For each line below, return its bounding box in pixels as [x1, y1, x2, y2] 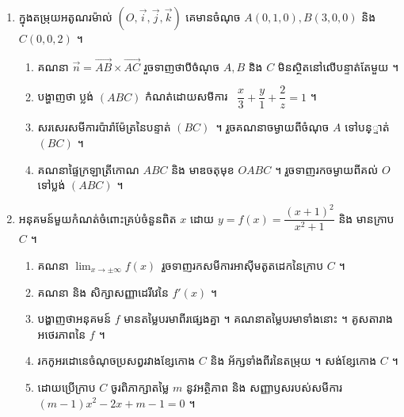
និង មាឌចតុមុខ [171, 161, 234, 177]
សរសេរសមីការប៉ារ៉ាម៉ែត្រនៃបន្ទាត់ [37, 119, 171, 135]
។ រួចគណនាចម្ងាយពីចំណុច [215, 119, 330, 135]
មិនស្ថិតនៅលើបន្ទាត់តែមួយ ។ [277, 58, 399, 74]
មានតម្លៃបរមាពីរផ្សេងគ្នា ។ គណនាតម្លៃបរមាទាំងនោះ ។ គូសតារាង [124, 310, 393, 327]
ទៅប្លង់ [37, 176, 66, 193]
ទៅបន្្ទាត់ [345, 119, 390, 135]
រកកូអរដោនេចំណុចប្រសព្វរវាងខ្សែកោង [37, 352, 196, 369]
